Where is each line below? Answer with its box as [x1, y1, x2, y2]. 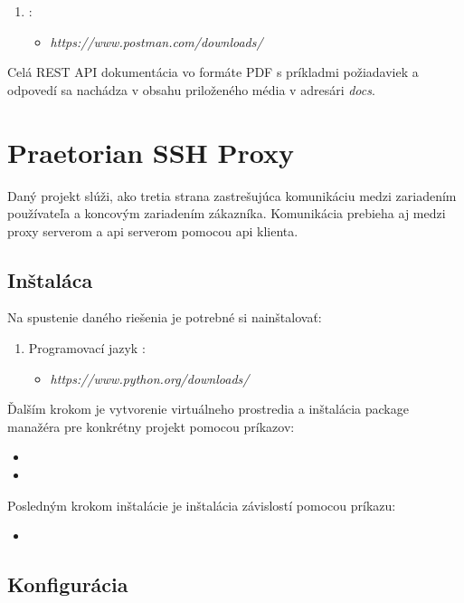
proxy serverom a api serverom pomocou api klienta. [7, 221, 298, 240]
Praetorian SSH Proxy [7, 133, 294, 170]
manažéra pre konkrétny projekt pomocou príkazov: [7, 416, 295, 435]
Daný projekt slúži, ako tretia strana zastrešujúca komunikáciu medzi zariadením [7, 186, 457, 205]
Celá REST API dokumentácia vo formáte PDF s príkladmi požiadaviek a [7, 62, 419, 81]
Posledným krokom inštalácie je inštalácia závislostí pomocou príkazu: [7, 495, 396, 514]
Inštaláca [7, 265, 93, 293]
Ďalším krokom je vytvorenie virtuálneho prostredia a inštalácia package [7, 399, 409, 418]
